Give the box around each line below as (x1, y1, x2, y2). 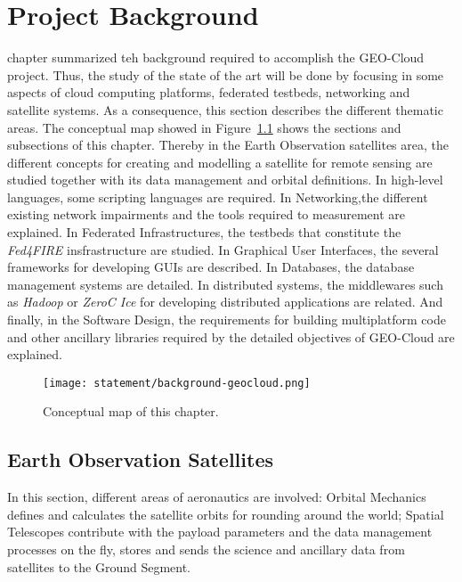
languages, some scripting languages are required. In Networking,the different (7, 187, 428, 206)
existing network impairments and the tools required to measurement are (7, 205, 405, 224)
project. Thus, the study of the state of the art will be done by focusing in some (7, 65, 444, 84)
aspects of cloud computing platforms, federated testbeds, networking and (7, 83, 410, 102)
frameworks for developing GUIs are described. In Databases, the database (7, 258, 415, 276)
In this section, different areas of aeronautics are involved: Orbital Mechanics (7, 488, 426, 506)
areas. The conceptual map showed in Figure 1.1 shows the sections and (7, 118, 401, 136)
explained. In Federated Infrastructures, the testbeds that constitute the (7, 223, 401, 242)
